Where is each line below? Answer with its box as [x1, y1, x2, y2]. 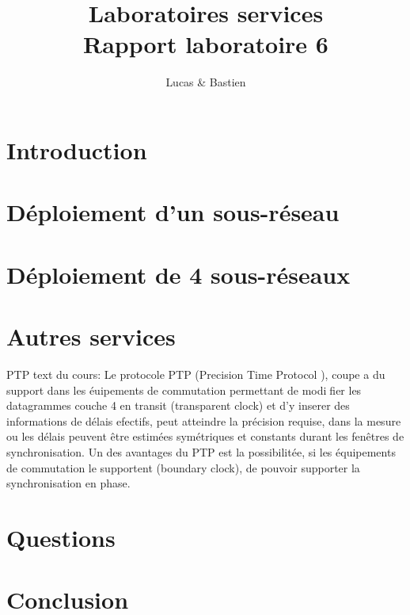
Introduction [6, 133, 147, 166]
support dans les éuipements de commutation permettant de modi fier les [6, 381, 362, 398]
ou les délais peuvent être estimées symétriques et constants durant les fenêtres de [6, 428, 404, 445]
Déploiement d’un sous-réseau [6, 196, 340, 228]
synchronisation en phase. [6, 475, 131, 491]
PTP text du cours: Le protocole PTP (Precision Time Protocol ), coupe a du [6, 365, 385, 382]
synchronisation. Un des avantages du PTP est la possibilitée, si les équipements [6, 443, 396, 460]
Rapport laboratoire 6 [83, 28, 328, 60]
